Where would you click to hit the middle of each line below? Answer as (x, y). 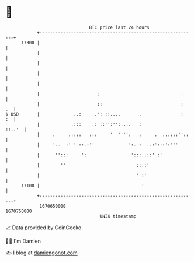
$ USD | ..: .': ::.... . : (94, 114)
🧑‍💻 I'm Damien (23, 241)
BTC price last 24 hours (119, 27)
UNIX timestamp (118, 216)
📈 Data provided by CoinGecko (44, 228)
